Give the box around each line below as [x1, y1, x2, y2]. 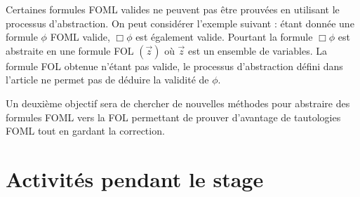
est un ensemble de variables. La [188, 43, 328, 57]
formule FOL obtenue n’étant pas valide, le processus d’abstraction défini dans [6, 58, 343, 73]
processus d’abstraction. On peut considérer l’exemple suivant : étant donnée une [6, 15, 354, 30]
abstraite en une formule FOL [6, 43, 134, 57]
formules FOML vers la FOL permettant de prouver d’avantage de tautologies [6, 109, 341, 124]
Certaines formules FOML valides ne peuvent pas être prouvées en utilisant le [6, 2, 340, 16]
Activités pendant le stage [6, 164, 264, 193]
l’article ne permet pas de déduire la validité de [6, 72, 209, 87]
